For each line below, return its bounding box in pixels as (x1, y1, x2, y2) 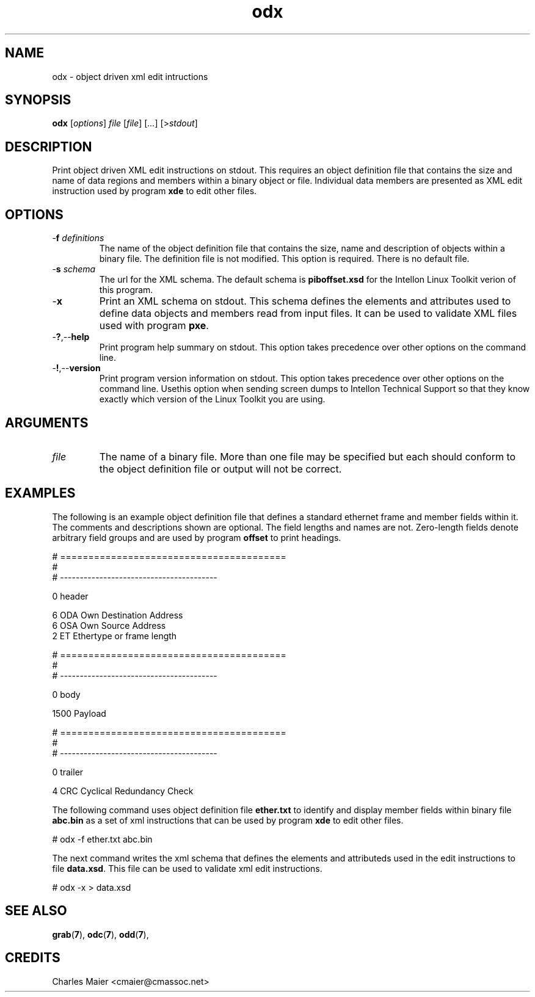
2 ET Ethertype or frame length (52, 630, 177, 641)
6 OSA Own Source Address (52, 620, 166, 631)
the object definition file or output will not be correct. (99, 462, 342, 475)
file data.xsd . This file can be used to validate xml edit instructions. (52, 863, 322, 874)
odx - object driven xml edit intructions (52, 71, 208, 82)
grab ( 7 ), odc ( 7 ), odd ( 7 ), (52, 929, 149, 940)
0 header (52, 590, 89, 601)
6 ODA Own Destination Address (52, 609, 183, 620)
